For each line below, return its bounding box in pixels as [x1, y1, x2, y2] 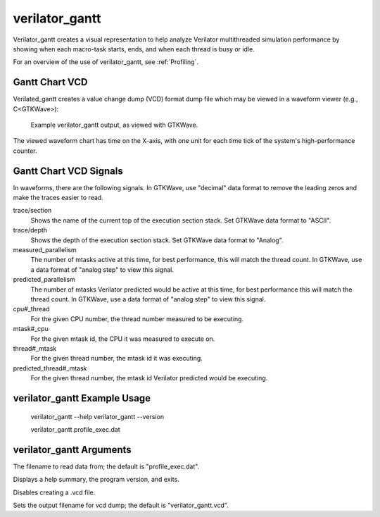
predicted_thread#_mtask [13, 363, 87, 373]
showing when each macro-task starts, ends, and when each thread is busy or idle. [13, 44, 255, 53]
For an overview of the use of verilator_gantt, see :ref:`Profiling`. [13, 58, 198, 66]
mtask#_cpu [13, 325, 49, 333]
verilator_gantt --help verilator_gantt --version [30, 412, 165, 421]
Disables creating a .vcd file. [13, 488, 96, 497]
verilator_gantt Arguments [13, 444, 132, 456]
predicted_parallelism [13, 275, 75, 284]
